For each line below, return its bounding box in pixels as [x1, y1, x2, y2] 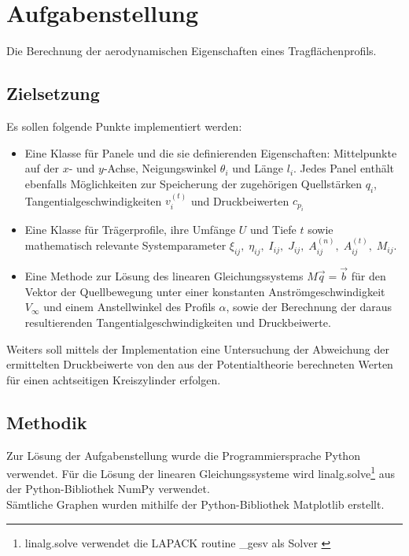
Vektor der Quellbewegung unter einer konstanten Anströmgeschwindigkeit [24, 283, 385, 299]
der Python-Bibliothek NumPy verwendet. [6, 480, 210, 497]
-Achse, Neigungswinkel [103, 160, 217, 176]
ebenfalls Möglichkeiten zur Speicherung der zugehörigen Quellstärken [24, 175, 362, 191]
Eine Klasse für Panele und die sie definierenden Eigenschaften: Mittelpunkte [24, 144, 397, 161]
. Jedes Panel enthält [293, 160, 395, 176]
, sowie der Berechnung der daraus [226, 298, 392, 315]
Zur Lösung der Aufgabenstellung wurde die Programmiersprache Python [6, 447, 360, 463]
